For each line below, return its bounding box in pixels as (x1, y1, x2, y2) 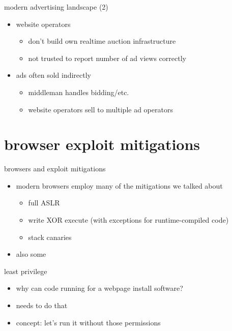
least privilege (4, 265, 47, 276)
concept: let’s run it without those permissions (16, 317, 161, 327)
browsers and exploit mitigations (4, 163, 106, 174)
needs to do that (16, 300, 68, 311)
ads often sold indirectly (16, 70, 92, 80)
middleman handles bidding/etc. (28, 86, 129, 97)
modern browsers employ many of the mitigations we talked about (16, 180, 223, 191)
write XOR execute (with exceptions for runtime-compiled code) (28, 215, 229, 225)
